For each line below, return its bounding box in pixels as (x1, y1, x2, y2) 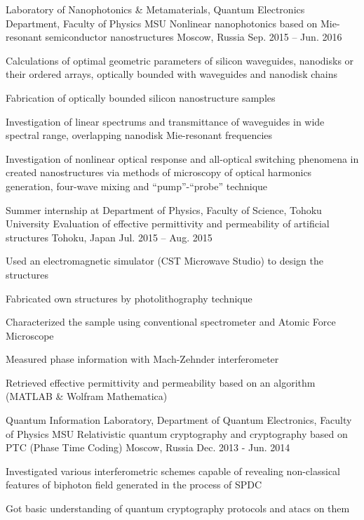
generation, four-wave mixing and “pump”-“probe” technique (6, 178, 268, 193)
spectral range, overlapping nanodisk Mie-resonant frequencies (6, 128, 273, 142)
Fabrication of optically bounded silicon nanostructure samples (6, 90, 276, 105)
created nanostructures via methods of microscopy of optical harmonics (6, 165, 312, 180)
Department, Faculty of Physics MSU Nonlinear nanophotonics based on (6, 15, 318, 30)
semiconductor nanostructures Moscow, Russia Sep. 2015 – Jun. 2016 (45, 29, 342, 44)
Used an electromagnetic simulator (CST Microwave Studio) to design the (6, 253, 323, 268)
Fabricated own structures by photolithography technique (6, 291, 252, 305)
